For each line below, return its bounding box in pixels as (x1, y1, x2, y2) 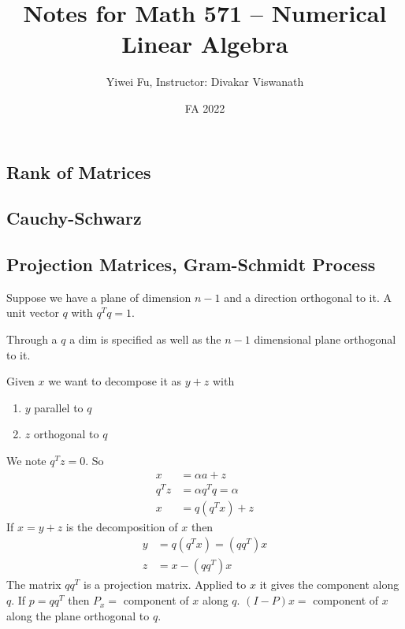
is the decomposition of (65, 518, 178, 534)
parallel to (34, 399, 84, 415)
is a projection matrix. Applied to (83, 576, 247, 593)
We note (6, 452, 46, 469)
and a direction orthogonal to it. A (224, 288, 392, 305)
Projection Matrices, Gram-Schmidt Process (6, 252, 376, 277)
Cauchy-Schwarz (6, 206, 142, 230)
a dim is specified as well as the (69, 331, 221, 348)
